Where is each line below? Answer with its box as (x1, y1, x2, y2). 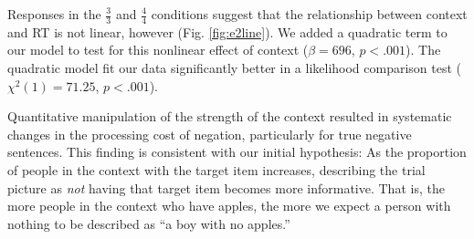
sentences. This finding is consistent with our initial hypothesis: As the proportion (7, 142, 467, 161)
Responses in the (7, 5, 101, 23)
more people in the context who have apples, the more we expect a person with (7, 196, 451, 215)
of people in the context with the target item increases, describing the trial (7, 160, 426, 179)
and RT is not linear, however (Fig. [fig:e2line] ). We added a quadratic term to (7, 22, 448, 41)
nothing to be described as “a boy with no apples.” (7, 213, 290, 233)
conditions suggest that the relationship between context (151, 5, 468, 23)
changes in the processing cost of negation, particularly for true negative (7, 124, 412, 143)
